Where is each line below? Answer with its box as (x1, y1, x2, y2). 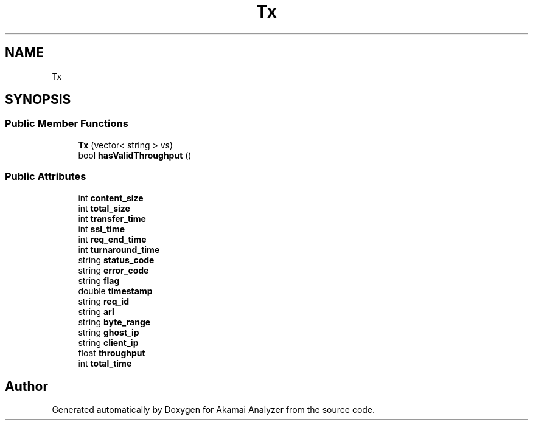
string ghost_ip (78, 327, 139, 337)
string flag (78, 275, 120, 286)
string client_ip (78, 337, 139, 348)
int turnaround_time (78, 244, 160, 255)
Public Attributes (5, 170, 86, 183)
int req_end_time (78, 233, 147, 244)
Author (5, 378, 48, 394)
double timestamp (78, 285, 153, 296)
